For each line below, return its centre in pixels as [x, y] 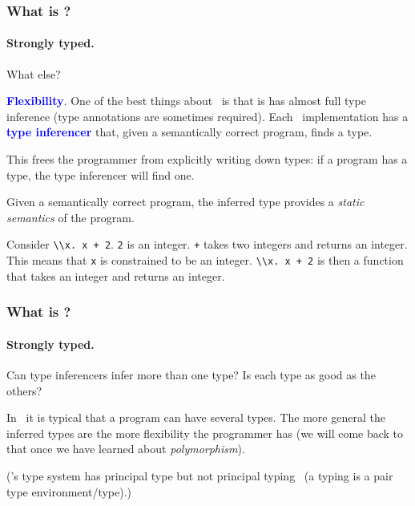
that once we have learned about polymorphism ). [126, 449]
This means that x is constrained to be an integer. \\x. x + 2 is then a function [205, 260]
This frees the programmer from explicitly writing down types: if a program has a [207, 159]
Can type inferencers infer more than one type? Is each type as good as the [191, 374]
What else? [34, 73]
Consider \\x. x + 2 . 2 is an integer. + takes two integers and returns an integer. [207, 244]
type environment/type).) [69, 491]
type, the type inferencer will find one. [101, 174]
